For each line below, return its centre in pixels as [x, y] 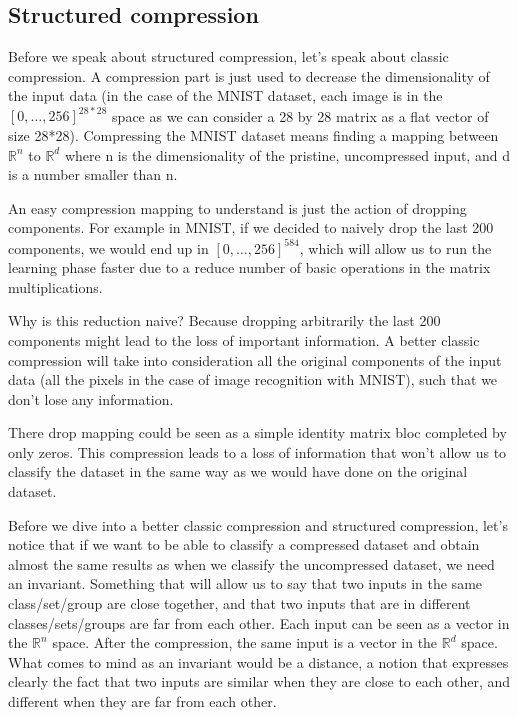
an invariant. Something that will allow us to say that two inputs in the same [245, 583]
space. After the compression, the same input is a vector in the [245, 642]
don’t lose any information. [91, 398]
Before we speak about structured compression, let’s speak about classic [228, 56]
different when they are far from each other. [142, 701]
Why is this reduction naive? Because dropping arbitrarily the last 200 [224, 320]
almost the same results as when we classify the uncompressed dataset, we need [251, 563]
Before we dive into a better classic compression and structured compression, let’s [258, 524]
